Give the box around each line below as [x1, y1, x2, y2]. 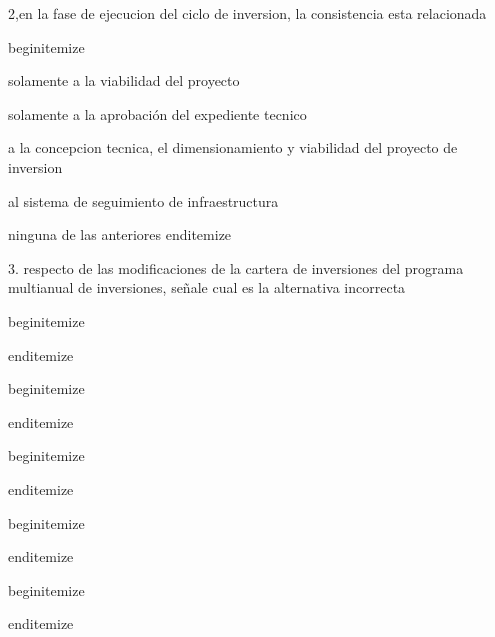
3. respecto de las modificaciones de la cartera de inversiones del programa [8, 257, 464, 278]
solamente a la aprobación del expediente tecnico [8, 103, 307, 124]
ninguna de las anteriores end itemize [8, 224, 232, 245]
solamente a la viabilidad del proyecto [8, 70, 240, 91]
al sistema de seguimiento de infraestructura [8, 190, 279, 211]
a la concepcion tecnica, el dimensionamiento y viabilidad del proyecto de [8, 137, 458, 158]
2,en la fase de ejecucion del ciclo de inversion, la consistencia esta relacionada [8, 3, 487, 23]
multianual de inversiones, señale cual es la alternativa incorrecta [8, 277, 406, 298]
